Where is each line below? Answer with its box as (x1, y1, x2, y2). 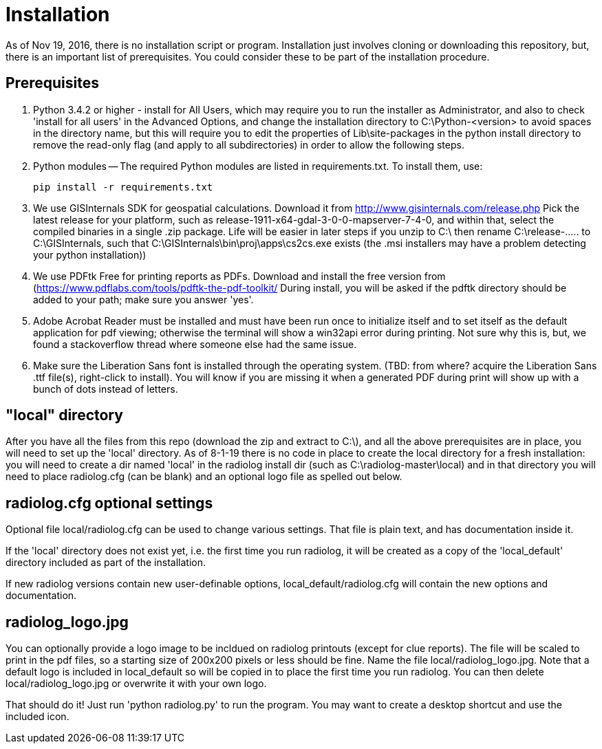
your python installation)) (33, 248, 147, 261)
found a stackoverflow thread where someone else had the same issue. (33, 338, 357, 350)
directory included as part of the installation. (6, 556, 206, 569)
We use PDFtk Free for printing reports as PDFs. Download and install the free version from (33, 270, 446, 282)
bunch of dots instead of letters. (33, 382, 178, 395)
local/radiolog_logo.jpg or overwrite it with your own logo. (6, 677, 267, 690)
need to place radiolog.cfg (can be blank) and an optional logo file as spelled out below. (6, 470, 402, 483)
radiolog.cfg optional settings (6, 494, 213, 512)
